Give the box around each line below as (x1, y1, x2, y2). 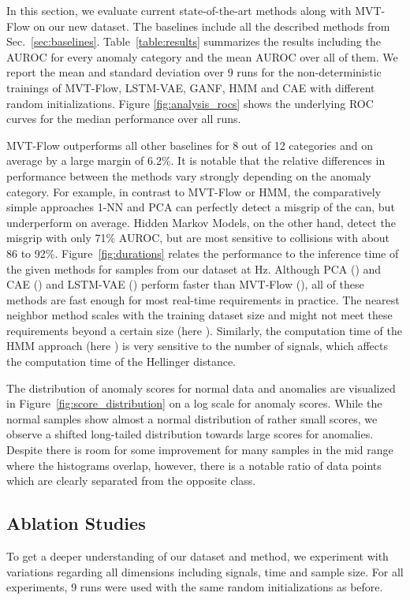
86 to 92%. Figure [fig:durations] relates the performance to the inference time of (6, 244, 399, 261)
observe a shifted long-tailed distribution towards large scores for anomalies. (6, 426, 374, 442)
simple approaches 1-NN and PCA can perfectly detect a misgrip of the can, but (6, 199, 395, 215)
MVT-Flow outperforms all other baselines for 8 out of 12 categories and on (6, 136, 374, 153)
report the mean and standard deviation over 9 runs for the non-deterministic (6, 64, 382, 80)
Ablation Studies (6, 511, 146, 535)
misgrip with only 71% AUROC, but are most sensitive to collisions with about (6, 229, 390, 246)
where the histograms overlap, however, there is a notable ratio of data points (6, 457, 382, 473)
